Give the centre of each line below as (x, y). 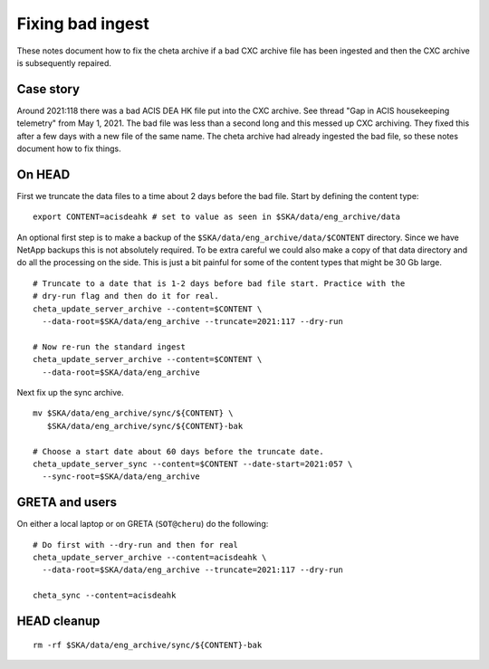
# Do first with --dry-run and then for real (136, 545)
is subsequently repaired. (64, 62)
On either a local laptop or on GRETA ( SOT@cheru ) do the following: (143, 524)
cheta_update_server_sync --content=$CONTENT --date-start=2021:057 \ (193, 464)
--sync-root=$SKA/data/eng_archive (121, 477)
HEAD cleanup (58, 621)
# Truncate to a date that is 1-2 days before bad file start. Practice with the (219, 283)
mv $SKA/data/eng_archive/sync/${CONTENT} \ (134, 413)
